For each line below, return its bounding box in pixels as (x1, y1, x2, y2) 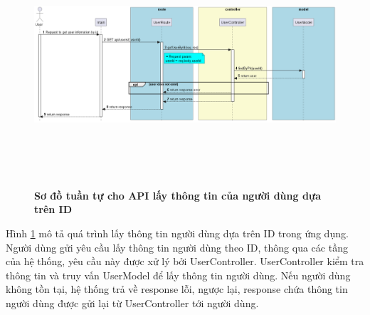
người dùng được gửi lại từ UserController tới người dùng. (6, 295, 259, 310)
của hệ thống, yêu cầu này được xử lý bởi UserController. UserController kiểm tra (6, 254, 364, 269)
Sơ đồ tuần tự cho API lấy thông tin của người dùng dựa (34, 187, 322, 202)
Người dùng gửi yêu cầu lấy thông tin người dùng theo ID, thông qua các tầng (6, 239, 348, 254)
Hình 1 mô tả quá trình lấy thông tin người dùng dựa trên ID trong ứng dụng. (6, 225, 349, 240)
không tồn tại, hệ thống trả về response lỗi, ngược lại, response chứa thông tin (6, 282, 348, 296)
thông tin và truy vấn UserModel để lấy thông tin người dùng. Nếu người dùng (6, 267, 351, 282)
